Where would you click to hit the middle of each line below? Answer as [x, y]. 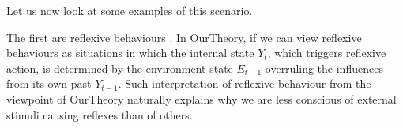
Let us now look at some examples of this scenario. [130, 10]
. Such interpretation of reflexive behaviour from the [245, 83]
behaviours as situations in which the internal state [130, 53]
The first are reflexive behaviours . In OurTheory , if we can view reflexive [184, 37]
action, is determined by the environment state [120, 68]
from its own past [49, 83]
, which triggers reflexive [327, 53]
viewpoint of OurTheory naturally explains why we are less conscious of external [201, 98]
